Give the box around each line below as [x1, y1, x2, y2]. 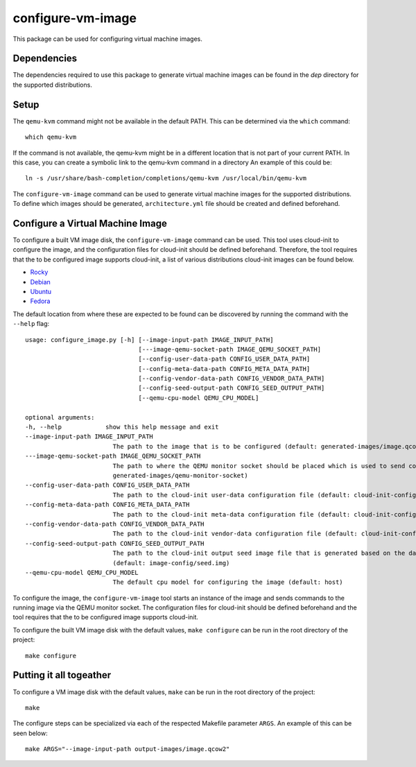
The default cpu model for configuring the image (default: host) [112, 578, 343, 586]
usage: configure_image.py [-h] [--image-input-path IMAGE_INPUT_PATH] [25, 336, 274, 343]
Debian [30, 277, 51, 286]
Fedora [30, 297, 51, 305]
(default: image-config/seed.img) [112, 559, 230, 567]
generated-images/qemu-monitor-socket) [112, 472, 249, 479]
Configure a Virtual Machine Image [12, 217, 168, 229]
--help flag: [12, 320, 50, 328]
